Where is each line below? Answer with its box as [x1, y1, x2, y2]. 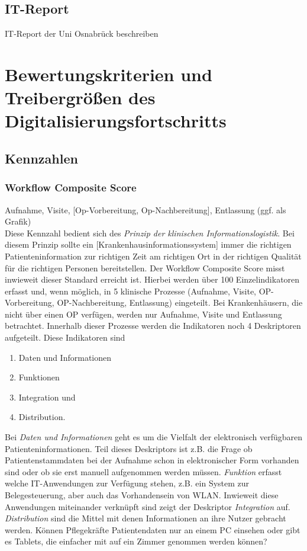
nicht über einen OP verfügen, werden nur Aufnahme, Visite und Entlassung [5, 307, 282, 320]
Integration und [18, 390, 76, 403]
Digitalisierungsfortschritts [5, 108, 227, 133]
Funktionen [18, 371, 60, 383]
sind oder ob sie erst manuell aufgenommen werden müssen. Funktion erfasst [5, 465, 282, 478]
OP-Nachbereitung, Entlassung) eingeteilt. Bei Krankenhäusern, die [57, 296, 303, 309]
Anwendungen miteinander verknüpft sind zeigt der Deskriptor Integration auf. [5, 500, 290, 512]
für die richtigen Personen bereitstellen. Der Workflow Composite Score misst [5, 261, 285, 274]
